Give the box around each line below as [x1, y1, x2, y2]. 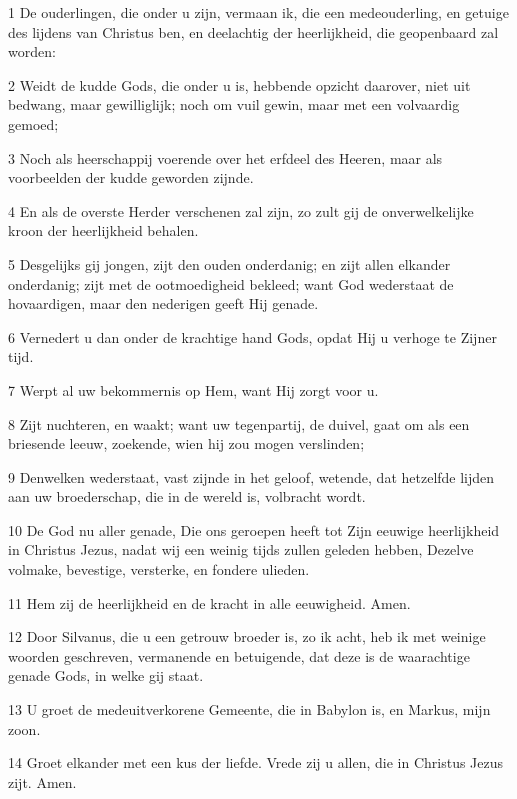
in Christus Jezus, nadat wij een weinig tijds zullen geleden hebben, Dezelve [8, 539, 474, 560]
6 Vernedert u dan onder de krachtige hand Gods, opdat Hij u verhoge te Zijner [8, 326, 497, 347]
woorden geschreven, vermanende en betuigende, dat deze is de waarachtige [8, 645, 470, 666]
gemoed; [8, 113, 59, 134]
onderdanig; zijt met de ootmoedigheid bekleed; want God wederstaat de [8, 273, 454, 294]
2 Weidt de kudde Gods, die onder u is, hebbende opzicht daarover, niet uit [8, 74, 471, 95]
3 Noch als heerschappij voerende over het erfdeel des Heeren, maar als [8, 147, 443, 168]
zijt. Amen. [8, 771, 77, 792]
